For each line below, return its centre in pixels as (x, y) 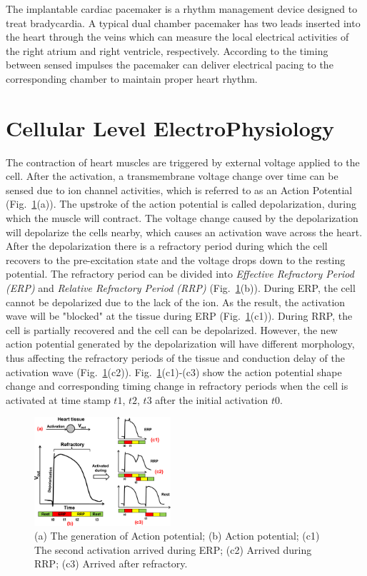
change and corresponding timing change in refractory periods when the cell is (177, 386)
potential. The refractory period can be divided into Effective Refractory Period (180, 274)
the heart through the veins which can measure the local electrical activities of (177, 37)
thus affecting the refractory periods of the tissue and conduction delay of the (175, 358)
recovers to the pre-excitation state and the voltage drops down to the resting (176, 259)
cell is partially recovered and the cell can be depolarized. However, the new (172, 329)
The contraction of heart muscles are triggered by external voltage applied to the (183, 162)
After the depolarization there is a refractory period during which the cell (167, 246)
